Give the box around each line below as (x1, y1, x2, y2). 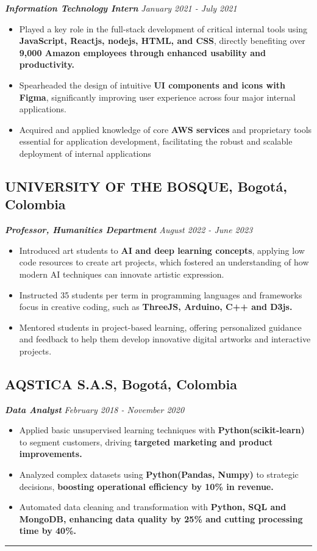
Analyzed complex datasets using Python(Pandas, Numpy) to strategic (19, 468, 299, 481)
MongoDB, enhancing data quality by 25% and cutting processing (19, 512, 303, 525)
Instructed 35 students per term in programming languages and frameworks (19, 288, 302, 301)
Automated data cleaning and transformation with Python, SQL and (19, 500, 287, 513)
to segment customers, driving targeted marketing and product (19, 435, 273, 448)
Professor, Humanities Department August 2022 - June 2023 (5, 223, 253, 236)
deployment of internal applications (19, 146, 151, 159)
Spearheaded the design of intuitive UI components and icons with (19, 78, 285, 91)
